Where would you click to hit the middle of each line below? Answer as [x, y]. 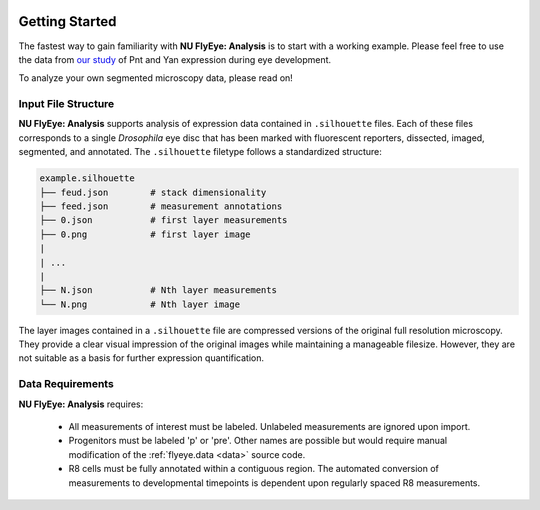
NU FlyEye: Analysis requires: [81, 404]
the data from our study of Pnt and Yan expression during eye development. [175, 59]
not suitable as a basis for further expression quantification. [141, 358]
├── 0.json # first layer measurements [163, 220]
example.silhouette [87, 178]
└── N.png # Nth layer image [139, 304]
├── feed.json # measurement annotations [161, 206]
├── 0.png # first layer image [145, 234]
